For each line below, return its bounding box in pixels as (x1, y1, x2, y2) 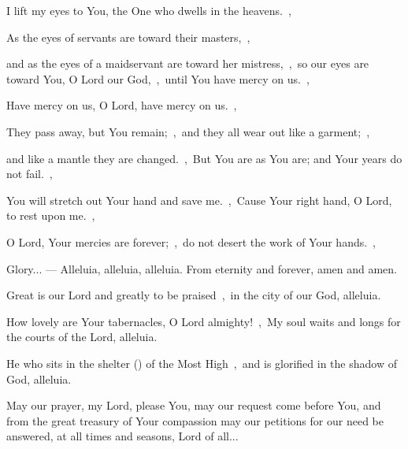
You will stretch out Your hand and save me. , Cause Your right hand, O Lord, (6, 191, 392, 208)
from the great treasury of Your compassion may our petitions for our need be (6, 412, 384, 429)
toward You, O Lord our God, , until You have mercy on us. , (6, 70, 310, 87)
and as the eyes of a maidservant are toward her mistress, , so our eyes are (6, 55, 369, 72)
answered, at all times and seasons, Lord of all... (6, 428, 239, 444)
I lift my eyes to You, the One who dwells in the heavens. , (6, 2, 291, 18)
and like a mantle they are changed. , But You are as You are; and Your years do (6, 150, 402, 166)
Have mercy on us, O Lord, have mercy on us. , (6, 97, 237, 113)
